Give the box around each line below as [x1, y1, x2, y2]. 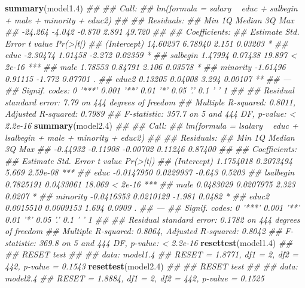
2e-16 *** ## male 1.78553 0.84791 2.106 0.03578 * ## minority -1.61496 [5, 60, 286, 72]
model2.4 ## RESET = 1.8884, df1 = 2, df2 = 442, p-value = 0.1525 [5, 271, 264, 284]
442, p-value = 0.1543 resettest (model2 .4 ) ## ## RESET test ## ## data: [5, 260, 298, 272]
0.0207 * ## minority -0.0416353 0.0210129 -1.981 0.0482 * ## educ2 [5, 189, 270, 202]
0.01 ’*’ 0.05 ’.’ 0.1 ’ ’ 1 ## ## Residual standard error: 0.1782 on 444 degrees [5, 213, 300, 225]
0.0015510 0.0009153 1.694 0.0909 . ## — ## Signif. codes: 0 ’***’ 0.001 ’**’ [5, 201, 300, 214]
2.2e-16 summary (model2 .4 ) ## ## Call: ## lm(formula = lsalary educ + [5, 119, 298, 131]
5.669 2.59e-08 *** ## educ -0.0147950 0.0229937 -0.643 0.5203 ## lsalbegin [5, 166, 295, 178]
